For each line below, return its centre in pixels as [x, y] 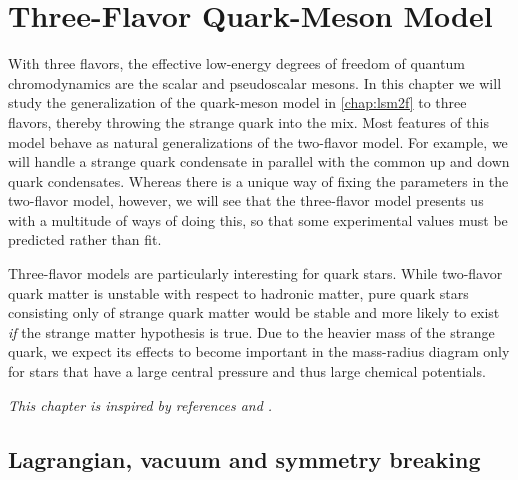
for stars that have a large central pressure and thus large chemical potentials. [247, 371]
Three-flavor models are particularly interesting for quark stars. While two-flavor [255, 273]
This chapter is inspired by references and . [140, 404]
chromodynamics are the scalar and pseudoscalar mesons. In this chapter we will [255, 82]
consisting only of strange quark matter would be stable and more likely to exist [254, 312]
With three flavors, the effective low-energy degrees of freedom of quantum [236, 63]
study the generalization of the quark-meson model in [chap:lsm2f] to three [237, 102]
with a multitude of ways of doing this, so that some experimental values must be [258, 219]
